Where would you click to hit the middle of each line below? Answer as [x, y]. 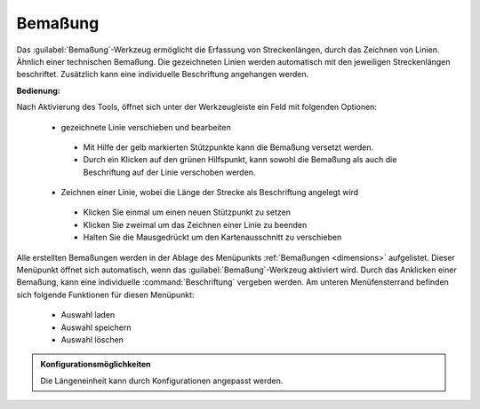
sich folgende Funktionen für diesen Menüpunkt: [105, 295]
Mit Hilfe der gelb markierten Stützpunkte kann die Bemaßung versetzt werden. [228, 147]
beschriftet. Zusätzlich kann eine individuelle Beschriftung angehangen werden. [163, 75]
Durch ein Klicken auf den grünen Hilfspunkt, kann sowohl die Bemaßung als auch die [240, 160]
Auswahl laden [88, 315]
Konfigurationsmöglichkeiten [96, 365]
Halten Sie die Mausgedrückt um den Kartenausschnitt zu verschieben [212, 237]
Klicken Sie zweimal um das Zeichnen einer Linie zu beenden [195, 224]
